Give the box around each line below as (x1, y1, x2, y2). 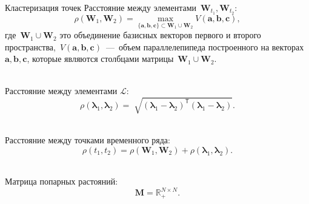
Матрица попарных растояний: (5, 175, 118, 188)
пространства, (5, 40, 56, 53)
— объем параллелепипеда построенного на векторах (105, 40, 304, 53)
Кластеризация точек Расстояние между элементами (5, 1, 197, 13)
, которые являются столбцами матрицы (27, 52, 174, 65)
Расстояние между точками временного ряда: (5, 134, 170, 146)
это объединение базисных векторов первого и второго (59, 29, 261, 41)
